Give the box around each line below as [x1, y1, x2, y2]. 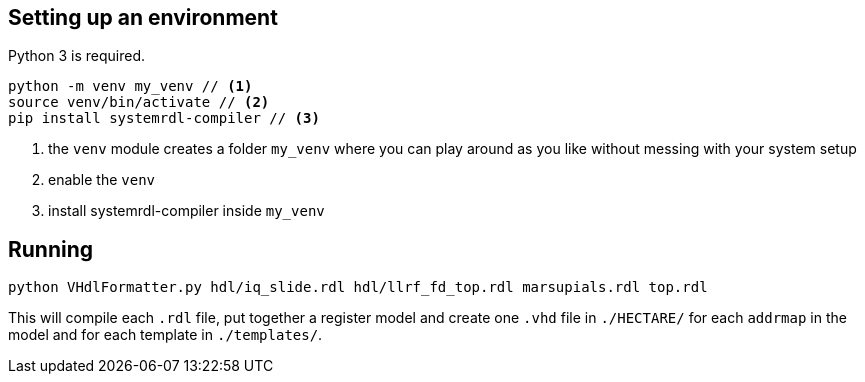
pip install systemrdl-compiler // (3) [8, 110, 320, 127]
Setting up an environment [8, 5, 278, 30]
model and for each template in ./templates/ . [8, 326, 323, 344]
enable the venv [48, 171, 156, 189]
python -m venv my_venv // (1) [8, 78, 253, 95]
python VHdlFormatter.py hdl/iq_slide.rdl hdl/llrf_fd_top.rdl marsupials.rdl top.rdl [8, 279, 708, 296]
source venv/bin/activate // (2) [8, 94, 270, 111]
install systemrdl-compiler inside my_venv [48, 202, 325, 220]
